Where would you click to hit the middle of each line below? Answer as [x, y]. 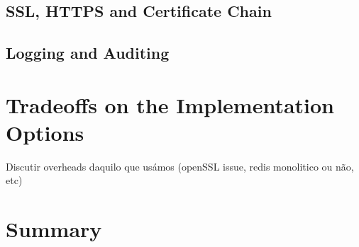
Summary [54, 229]
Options [45, 132]
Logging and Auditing [88, 53]
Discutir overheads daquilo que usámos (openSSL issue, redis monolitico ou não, [180, 166]
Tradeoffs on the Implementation [170, 104]
